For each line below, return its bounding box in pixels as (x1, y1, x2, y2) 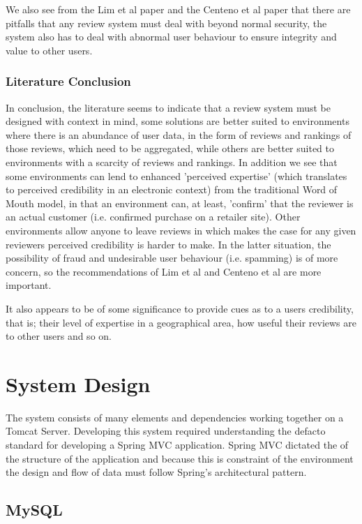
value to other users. (6, 43, 93, 57)
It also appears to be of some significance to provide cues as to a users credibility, (6, 301, 354, 315)
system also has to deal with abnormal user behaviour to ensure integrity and (6, 29, 337, 44)
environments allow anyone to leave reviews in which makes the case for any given (6, 223, 356, 237)
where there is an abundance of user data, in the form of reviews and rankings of (6, 127, 352, 142)
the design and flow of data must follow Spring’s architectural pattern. (6, 465, 307, 479)
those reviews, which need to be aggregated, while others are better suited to (6, 141, 335, 156)
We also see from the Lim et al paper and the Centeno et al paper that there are (6, 2, 351, 16)
